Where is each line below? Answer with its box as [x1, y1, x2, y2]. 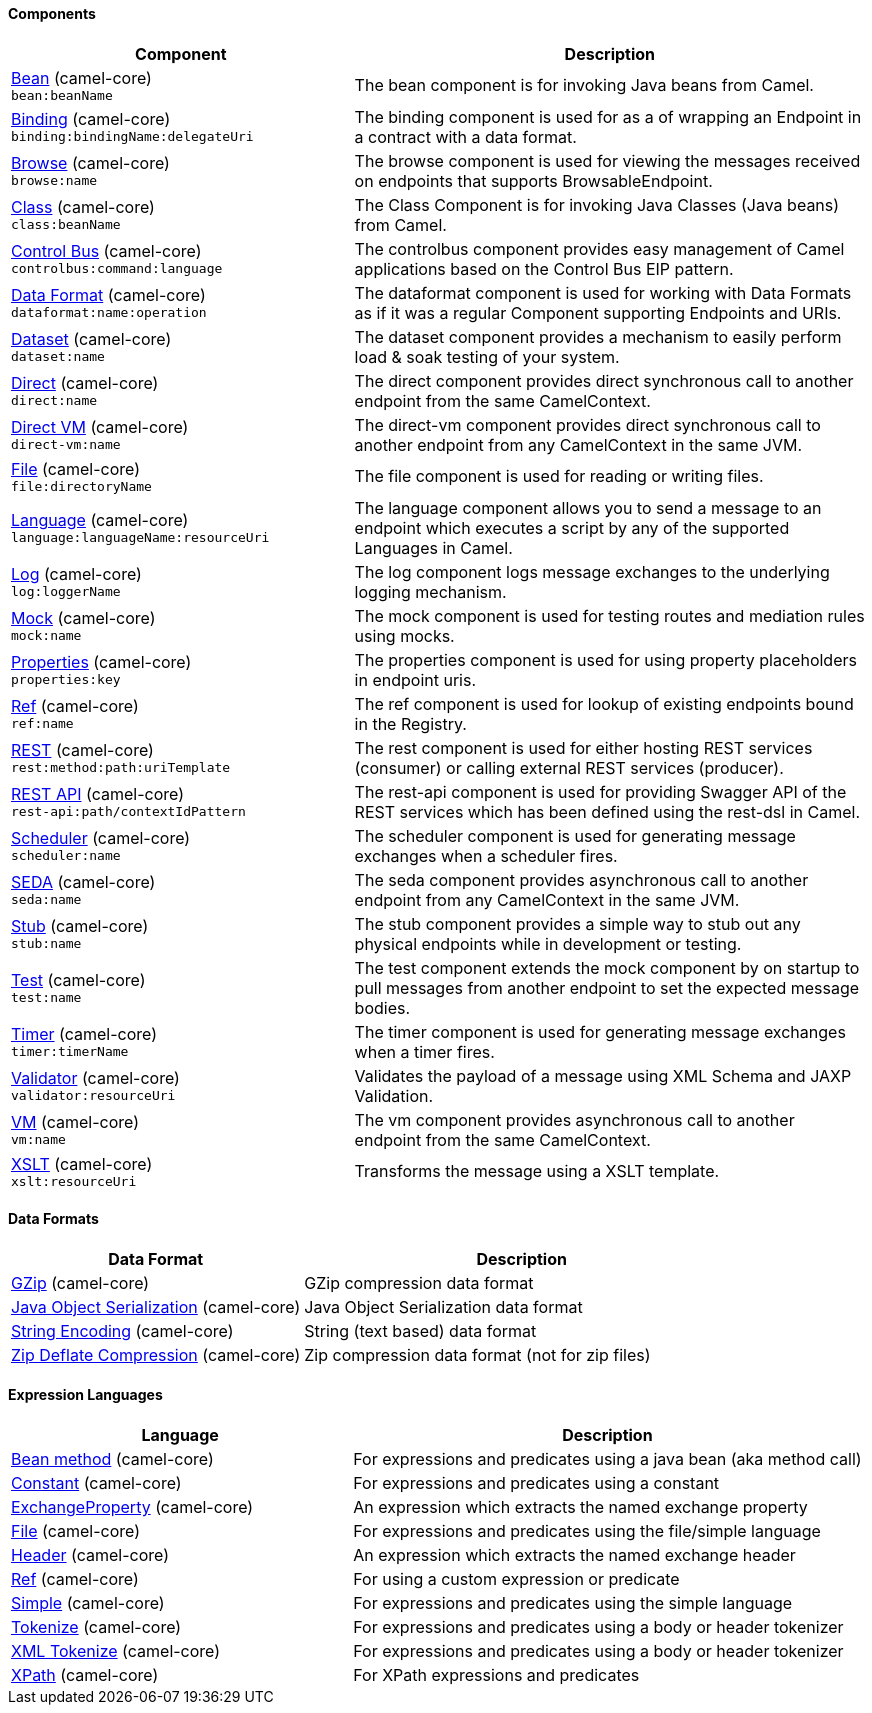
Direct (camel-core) [11, 373, 159, 394]
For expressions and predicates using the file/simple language [353, 1521, 821, 1542]
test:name [11, 990, 82, 1006]
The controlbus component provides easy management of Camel [354, 238, 845, 259]
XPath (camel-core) [11, 1665, 159, 1686]
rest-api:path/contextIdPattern [11, 804, 246, 820]
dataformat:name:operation [11, 305, 207, 321]
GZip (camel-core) [11, 1272, 150, 1293]
